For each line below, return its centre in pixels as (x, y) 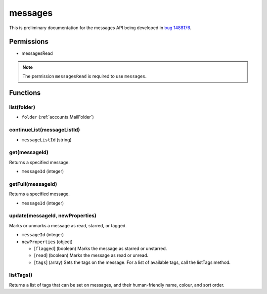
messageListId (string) (46, 140)
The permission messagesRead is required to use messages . (85, 76)
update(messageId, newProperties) (53, 216)
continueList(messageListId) (44, 130)
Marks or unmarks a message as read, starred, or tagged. (68, 225)
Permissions (29, 42)
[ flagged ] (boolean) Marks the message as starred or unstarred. (100, 248)
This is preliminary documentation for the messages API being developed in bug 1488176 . (100, 28)
